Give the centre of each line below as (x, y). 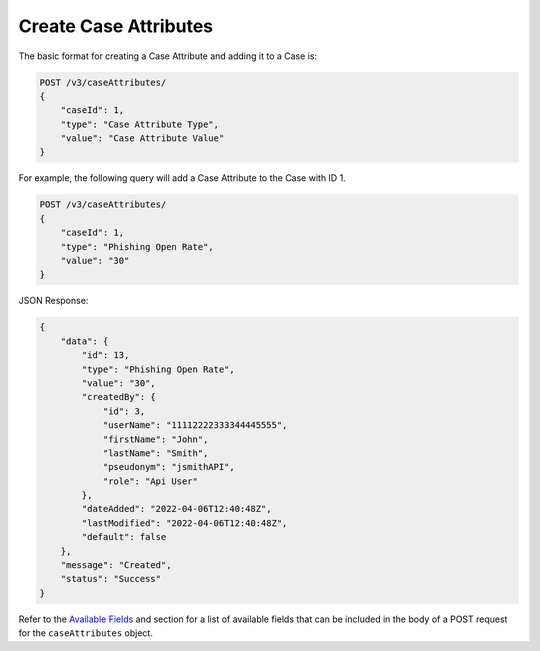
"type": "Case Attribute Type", (140, 124)
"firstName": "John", (155, 439)
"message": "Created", (116, 565)
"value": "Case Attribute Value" (142, 138)
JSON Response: (53, 301)
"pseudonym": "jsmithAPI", (168, 467)
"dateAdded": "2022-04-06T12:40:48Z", (176, 509)
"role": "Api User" (150, 481)
